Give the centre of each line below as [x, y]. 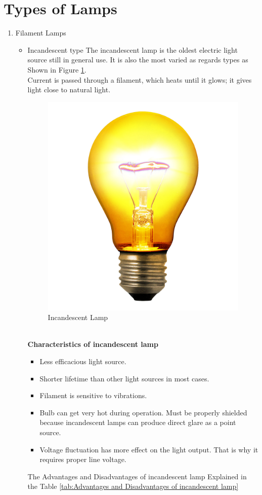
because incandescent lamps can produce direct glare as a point [138, 422]
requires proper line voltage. [83, 459]
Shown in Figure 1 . [57, 69]
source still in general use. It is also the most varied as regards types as [138, 60]
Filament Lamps [41, 33]
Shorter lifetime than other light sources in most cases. [124, 378]
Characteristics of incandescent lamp [93, 344]
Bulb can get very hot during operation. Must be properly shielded [143, 412]
